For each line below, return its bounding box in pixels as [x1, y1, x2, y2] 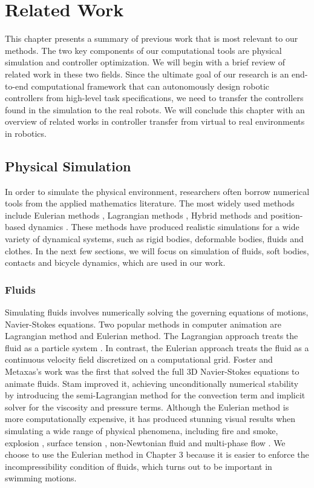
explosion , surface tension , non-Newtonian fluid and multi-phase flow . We [5, 436, 286, 449]
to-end [5, 79, 28, 92]
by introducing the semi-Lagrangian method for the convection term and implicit [5, 389, 306, 401]
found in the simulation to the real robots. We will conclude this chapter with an [5, 103, 305, 116]
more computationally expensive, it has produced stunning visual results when [5, 412, 296, 425]
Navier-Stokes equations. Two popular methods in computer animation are [5, 317, 281, 330]
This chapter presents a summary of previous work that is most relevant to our [5, 32, 298, 45]
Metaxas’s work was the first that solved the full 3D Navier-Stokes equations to [5, 365, 299, 378]
